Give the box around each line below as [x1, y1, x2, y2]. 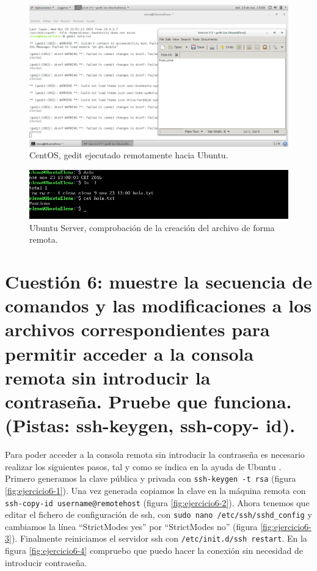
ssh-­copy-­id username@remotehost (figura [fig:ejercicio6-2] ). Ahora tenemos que [5, 496, 310, 509]
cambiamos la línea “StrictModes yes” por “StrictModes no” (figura [5, 520, 258, 532]
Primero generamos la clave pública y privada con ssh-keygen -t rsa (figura [5, 472, 296, 485]
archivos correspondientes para [5, 317, 270, 342]
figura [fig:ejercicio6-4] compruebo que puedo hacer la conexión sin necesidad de [5, 544, 303, 557]
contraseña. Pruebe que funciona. [5, 388, 292, 413]
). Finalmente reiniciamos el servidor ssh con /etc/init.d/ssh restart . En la [11, 532, 307, 545]
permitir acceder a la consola [5, 341, 254, 366]
